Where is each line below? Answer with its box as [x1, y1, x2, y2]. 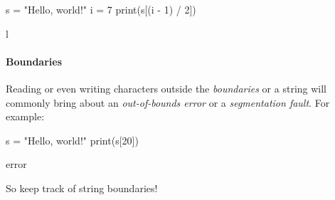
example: [6, 109, 45, 124]
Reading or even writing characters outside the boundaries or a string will [6, 80, 326, 95]
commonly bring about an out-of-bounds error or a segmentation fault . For [6, 95, 330, 110]
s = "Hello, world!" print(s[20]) [6, 132, 139, 147]
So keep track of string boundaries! [6, 180, 158, 195]
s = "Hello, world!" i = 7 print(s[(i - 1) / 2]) [6, 2, 196, 16]
